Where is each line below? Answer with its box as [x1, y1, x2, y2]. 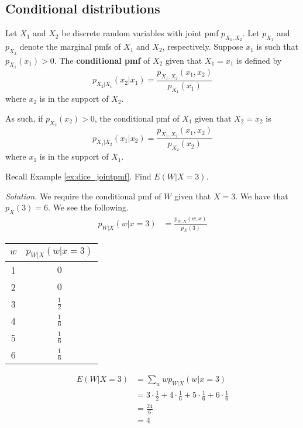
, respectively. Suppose [162, 40, 243, 53]
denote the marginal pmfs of [19, 40, 121, 53]
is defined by [236, 54, 282, 66]
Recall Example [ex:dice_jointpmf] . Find [5, 170, 151, 182]
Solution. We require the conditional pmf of [5, 189, 161, 202]
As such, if [5, 112, 43, 124]
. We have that [235, 189, 288, 202]
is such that [256, 40, 298, 53]
